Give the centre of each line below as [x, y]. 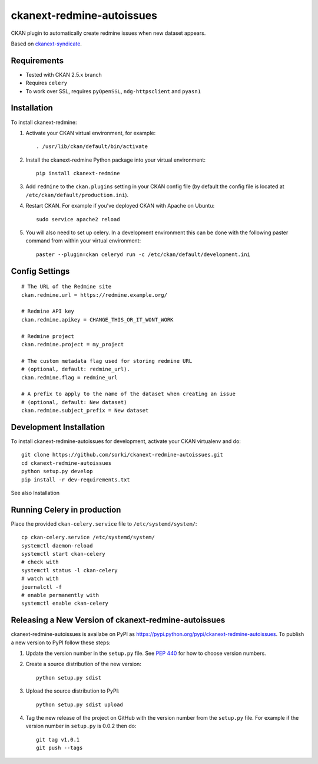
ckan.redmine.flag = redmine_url [69, 377]
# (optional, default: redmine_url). [76, 369]
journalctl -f [42, 587]
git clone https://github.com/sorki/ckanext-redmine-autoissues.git [122, 455]
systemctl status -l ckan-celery [69, 570]
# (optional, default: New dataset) [74, 402]
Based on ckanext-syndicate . [47, 44]
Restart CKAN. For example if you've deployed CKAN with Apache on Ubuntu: [120, 206]
